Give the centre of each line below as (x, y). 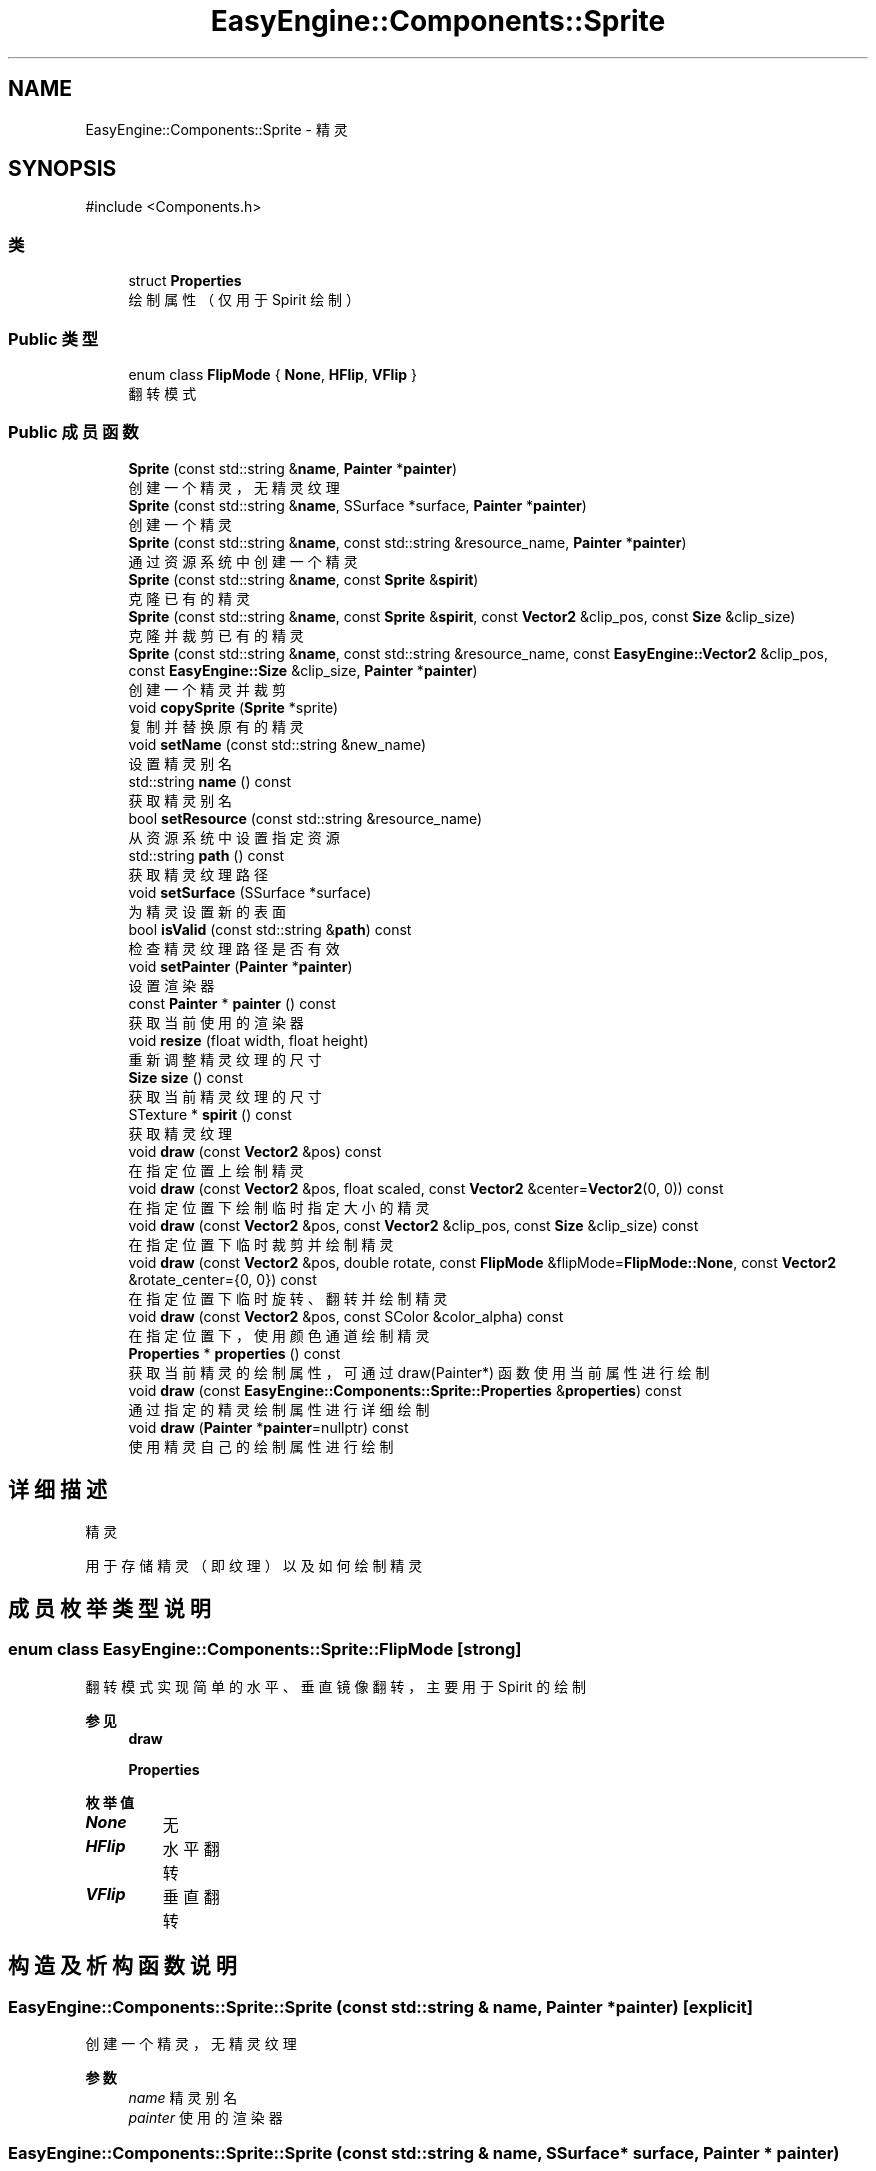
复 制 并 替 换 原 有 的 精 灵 (216, 726)
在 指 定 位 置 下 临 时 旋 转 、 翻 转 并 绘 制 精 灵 (288, 1298)
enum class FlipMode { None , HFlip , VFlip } (272, 374)
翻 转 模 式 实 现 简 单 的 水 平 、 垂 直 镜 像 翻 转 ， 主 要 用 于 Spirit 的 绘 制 (336, 1686)
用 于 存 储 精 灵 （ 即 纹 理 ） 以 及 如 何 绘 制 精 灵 (254, 1565)
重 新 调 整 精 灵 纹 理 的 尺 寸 (225, 1059)
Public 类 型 (53, 338)
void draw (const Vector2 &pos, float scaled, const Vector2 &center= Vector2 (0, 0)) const (426, 1188)
